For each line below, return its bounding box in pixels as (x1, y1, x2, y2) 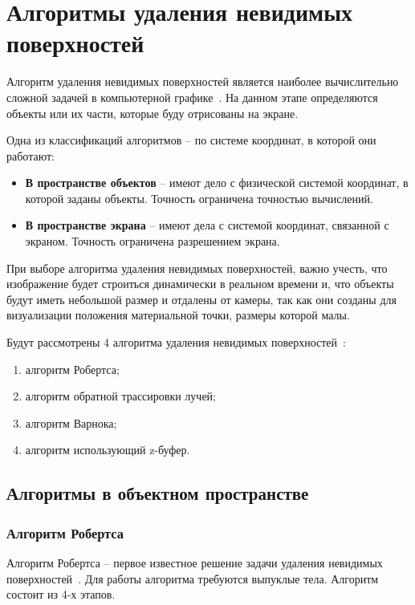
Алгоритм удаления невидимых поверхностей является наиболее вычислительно (6, 73, 399, 90)
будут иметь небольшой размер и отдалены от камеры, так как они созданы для (6, 290, 397, 307)
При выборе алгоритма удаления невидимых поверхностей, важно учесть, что (6, 259, 388, 276)
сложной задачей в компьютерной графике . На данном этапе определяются (6, 88, 378, 105)
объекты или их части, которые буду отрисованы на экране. (6, 104, 299, 121)
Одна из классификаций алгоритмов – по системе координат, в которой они (6, 132, 376, 148)
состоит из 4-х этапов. (6, 586, 116, 603)
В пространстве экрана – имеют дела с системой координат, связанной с (25, 217, 389, 233)
